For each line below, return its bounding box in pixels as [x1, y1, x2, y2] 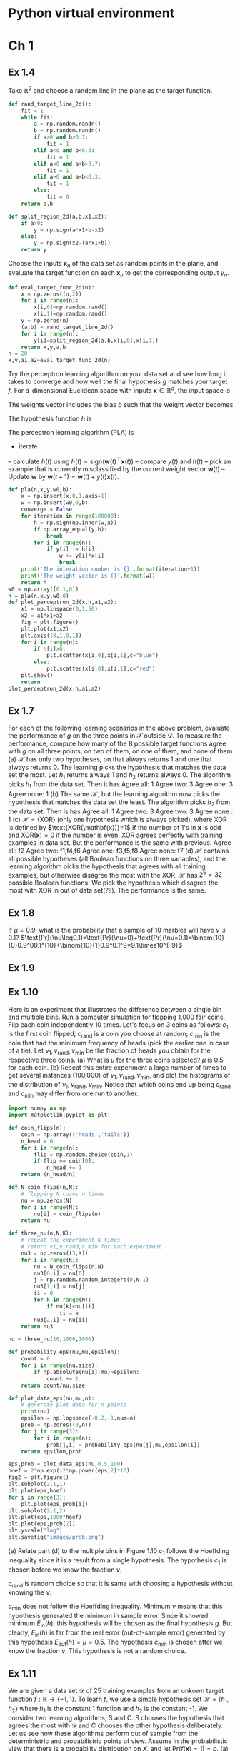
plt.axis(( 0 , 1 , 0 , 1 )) [21, 632, 82, 639]
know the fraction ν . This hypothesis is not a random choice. [8, 1647, 186, 1655]
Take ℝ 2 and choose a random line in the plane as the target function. [8, 85, 213, 94]
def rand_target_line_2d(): [8, 100, 92, 108]
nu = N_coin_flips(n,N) [34, 1263, 104, 1270]
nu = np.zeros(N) [21, 1197, 73, 1204]
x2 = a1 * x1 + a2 [21, 612, 63, 619]
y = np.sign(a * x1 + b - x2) [34, 226, 104, 234]
